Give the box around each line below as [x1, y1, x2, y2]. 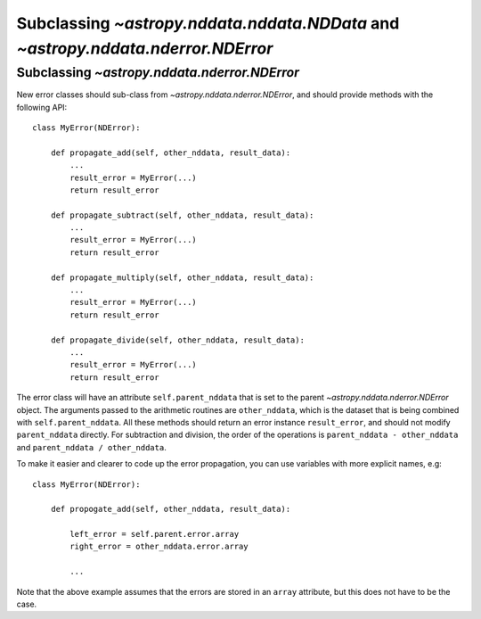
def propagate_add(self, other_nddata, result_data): [50, 147, 291, 158]
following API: [16, 102, 68, 112]
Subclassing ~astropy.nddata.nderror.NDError [16, 64, 300, 80]
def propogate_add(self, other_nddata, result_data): [50, 504, 291, 515]
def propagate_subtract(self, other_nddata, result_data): [50, 210, 314, 220]
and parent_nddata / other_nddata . [16, 442, 167, 452]
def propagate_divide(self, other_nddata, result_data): [50, 334, 305, 345]
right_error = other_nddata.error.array [69, 541, 249, 552]
